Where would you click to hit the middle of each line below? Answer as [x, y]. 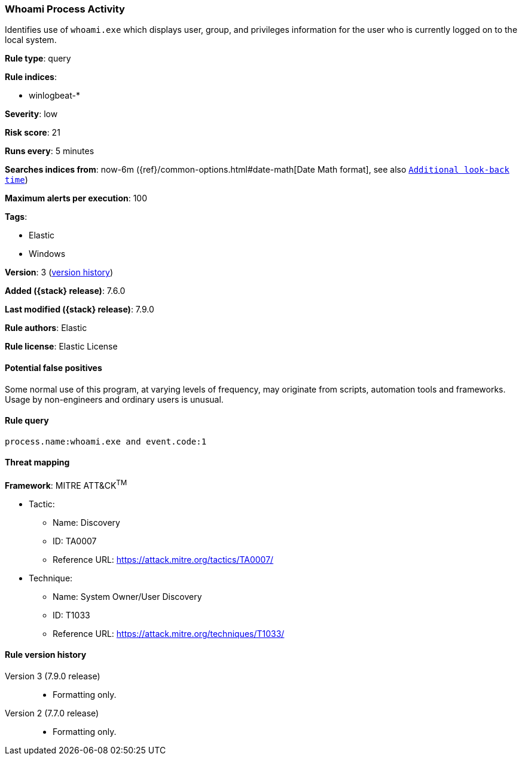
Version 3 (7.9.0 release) [53, 676]
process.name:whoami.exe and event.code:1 [106, 441]
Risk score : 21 [33, 133]
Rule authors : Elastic [46, 328]
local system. [31, 40]
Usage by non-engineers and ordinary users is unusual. [114, 399]
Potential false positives [54, 367]
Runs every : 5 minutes [50, 151]
